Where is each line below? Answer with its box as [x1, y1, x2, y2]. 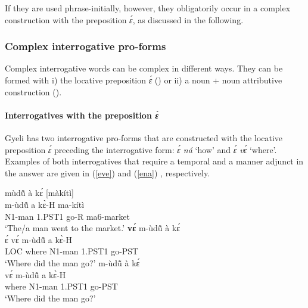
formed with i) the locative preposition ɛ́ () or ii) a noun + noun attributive [5, 74, 282, 86]
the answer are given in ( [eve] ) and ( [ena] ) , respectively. [5, 166, 210, 179]
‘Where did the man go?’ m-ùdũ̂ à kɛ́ [5, 256, 140, 269]
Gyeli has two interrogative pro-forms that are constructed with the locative [5, 131, 283, 144]
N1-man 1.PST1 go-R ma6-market [5, 210, 130, 222]
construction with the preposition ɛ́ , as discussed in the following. [5, 13, 244, 26]
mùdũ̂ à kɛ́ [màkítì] [5, 186, 74, 199]
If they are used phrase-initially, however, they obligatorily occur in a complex [5, 2, 291, 14]
